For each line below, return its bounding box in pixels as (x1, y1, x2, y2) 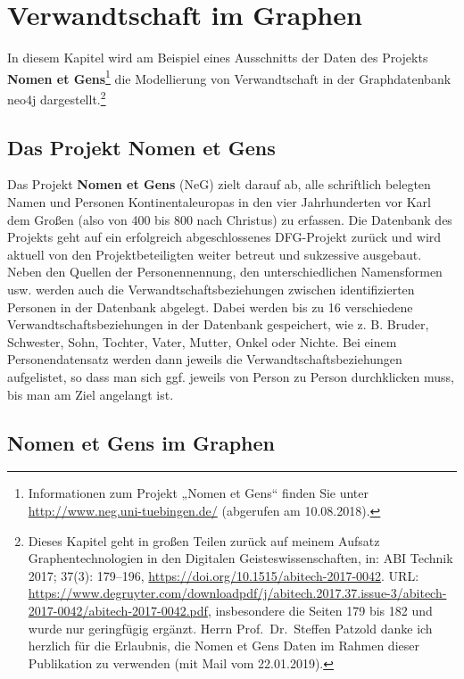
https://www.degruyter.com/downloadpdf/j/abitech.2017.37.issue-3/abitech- (28, 584, 447, 602)
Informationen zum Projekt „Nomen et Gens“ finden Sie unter (28, 484, 369, 502)
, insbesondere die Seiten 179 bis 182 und (207, 600, 433, 619)
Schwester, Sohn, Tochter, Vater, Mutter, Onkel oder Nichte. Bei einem (7, 332, 397, 351)
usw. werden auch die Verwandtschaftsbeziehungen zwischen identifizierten (7, 279, 415, 298)
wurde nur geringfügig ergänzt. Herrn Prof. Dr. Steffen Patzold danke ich (28, 618, 433, 637)
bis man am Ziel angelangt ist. (7, 385, 174, 403)
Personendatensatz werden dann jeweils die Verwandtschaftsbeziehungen (7, 350, 402, 368)
